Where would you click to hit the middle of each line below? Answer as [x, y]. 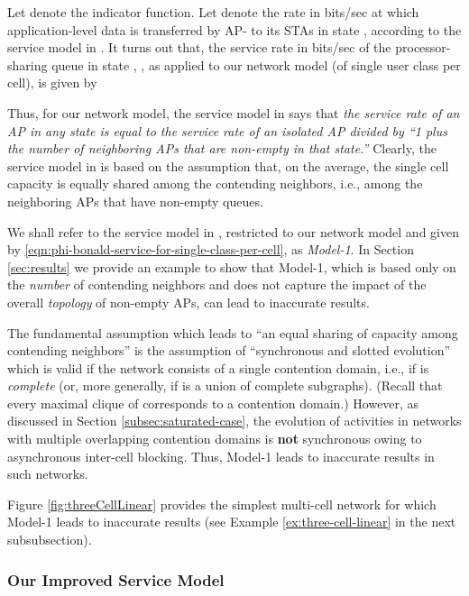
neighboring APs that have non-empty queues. [135, 201]
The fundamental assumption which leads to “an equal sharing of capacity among [233, 332]
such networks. [48, 474]
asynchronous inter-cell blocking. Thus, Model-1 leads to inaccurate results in [221, 456]
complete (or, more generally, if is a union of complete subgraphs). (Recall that [225, 385]
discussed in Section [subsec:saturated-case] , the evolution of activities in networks [234, 421]
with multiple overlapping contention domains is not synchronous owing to [215, 439]
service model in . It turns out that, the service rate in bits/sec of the [199, 47]
